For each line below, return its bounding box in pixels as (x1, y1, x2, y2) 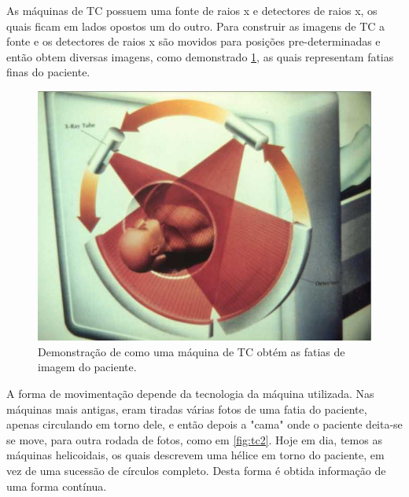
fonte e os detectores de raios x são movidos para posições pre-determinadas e (6, 33, 381, 50)
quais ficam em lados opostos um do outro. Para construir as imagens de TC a (6, 17, 385, 34)
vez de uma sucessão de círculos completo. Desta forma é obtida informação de (6, 462, 386, 479)
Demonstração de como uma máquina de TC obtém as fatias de (38, 343, 345, 359)
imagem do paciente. (38, 359, 137, 375)
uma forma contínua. (6, 477, 107, 494)
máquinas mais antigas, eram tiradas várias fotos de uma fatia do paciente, (6, 400, 367, 417)
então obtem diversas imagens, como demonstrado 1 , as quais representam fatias (6, 48, 394, 64)
